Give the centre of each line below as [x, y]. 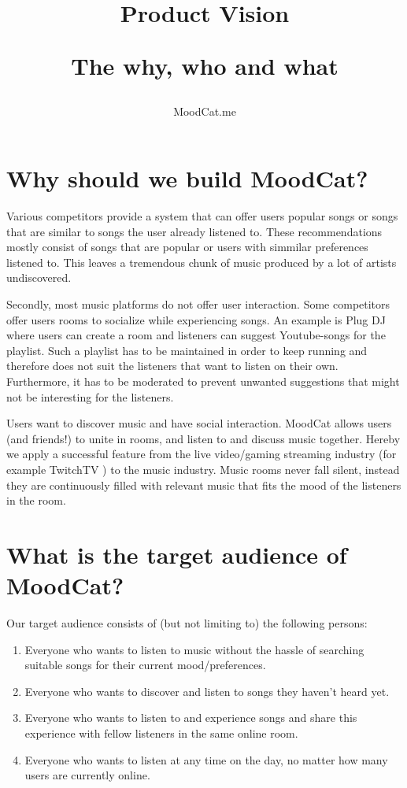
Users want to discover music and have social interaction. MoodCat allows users [199, 423]
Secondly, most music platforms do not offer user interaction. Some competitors [198, 304]
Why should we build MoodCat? [187, 178]
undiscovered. [39, 277]
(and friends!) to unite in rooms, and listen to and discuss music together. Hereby [203, 438]
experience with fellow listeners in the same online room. [161, 733]
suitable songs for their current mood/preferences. [145, 665]
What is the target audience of [177, 554]
